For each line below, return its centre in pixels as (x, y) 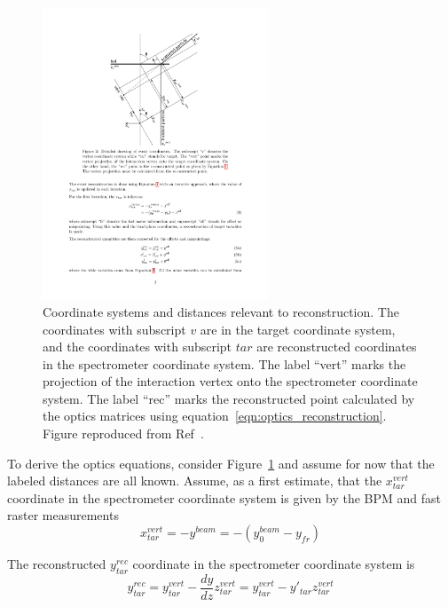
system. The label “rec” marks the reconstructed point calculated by (229, 398)
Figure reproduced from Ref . (123, 434)
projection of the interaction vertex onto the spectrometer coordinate (230, 381)
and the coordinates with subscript (138, 347)
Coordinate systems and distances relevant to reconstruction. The (221, 311)
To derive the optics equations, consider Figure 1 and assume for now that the (221, 463)
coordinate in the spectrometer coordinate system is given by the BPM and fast (224, 497)
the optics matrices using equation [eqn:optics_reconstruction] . (215, 416)
